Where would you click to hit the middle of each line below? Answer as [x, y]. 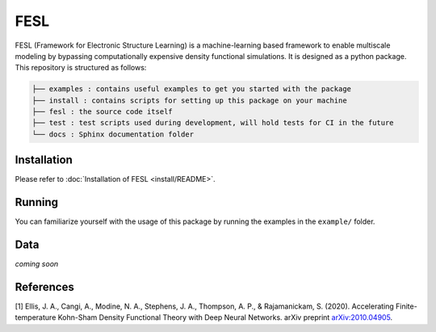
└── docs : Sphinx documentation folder [113, 134]
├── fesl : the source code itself [102, 112]
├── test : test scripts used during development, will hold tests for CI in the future [213, 123]
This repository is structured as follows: [81, 68]
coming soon [37, 264]
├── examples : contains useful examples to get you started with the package [191, 89]
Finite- [407, 306]
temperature [36, 317]
